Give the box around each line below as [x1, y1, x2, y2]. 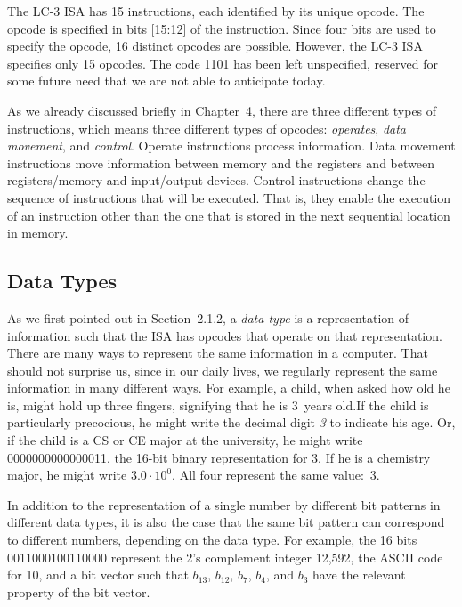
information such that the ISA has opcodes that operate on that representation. [7, 326, 442, 344]
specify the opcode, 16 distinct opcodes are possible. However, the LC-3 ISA [7, 36, 423, 55]
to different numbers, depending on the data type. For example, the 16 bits [7, 530, 417, 549]
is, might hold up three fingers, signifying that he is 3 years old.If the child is [7, 395, 429, 414]
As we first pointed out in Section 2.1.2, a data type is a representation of [7, 308, 409, 327]
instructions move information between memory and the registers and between [7, 153, 434, 172]
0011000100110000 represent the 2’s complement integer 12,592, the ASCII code [7, 547, 443, 566]
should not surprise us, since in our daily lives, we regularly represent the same [7, 360, 438, 379]
